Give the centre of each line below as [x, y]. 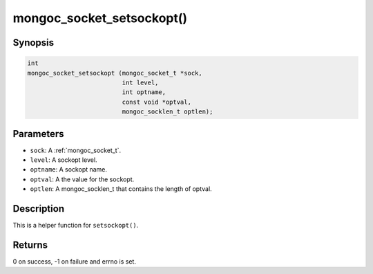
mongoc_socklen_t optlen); [168, 112]
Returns [30, 245]
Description [39, 209]
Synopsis [34, 43]
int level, [140, 82]
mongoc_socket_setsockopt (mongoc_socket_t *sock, [115, 73]
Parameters [38, 134]
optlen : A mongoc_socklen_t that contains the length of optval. [121, 189]
